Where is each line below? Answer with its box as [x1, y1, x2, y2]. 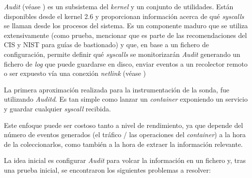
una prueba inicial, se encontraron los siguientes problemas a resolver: [4, 164, 211, 175]
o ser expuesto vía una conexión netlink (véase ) [4, 68, 146, 78]
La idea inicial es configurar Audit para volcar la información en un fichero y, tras [4, 155, 246, 165]
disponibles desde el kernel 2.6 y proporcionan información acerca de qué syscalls [4, 11, 244, 21]
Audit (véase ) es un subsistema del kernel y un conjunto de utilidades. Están [4, 1, 234, 11]
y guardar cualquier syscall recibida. [4, 103, 111, 113]
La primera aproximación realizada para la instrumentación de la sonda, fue [4, 84, 229, 94]
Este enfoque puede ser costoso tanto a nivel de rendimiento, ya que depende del [4, 120, 243, 130]
